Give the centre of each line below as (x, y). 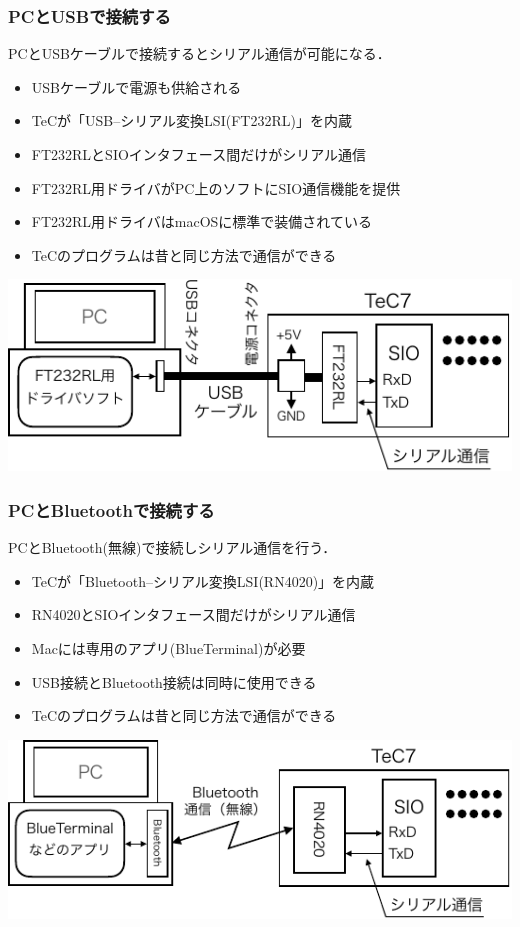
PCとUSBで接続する (89, 15)
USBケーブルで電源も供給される (136, 86)
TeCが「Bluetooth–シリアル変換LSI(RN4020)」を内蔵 (203, 580)
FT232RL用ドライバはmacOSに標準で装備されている (201, 221)
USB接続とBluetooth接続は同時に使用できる (174, 681)
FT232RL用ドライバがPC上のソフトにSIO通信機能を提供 (216, 187)
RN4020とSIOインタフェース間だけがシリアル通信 (193, 614)
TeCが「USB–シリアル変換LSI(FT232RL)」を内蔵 (191, 120)
